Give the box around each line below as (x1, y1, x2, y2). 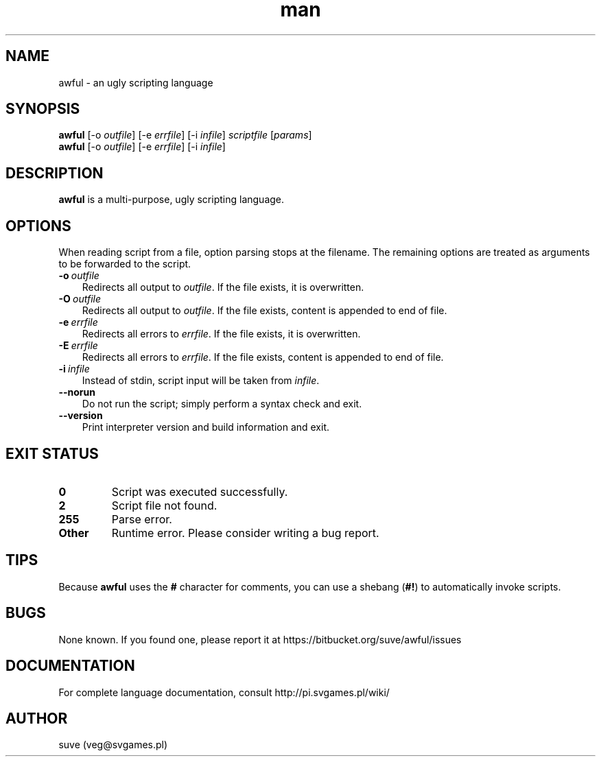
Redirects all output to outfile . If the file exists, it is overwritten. (82, 281, 364, 294)
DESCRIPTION (5, 164, 104, 182)
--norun (58, 386, 95, 398)
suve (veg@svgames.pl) (58, 739, 168, 751)
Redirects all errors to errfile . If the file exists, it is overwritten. (82, 328, 361, 340)
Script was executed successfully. (111, 484, 288, 499)
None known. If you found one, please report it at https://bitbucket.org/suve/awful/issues (58, 633, 462, 645)
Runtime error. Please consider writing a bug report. (111, 525, 379, 540)
